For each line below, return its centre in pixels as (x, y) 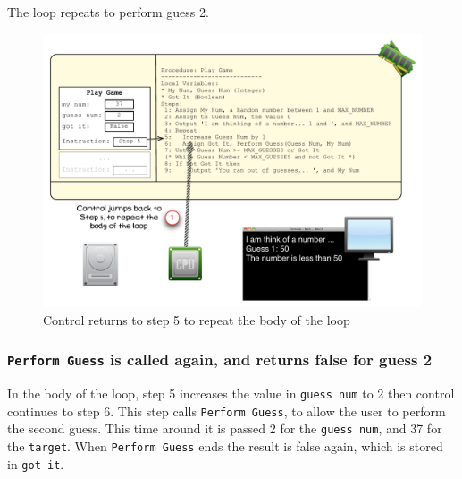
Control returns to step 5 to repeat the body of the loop (197, 319)
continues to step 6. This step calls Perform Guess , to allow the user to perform (227, 411)
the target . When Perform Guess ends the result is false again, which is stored (225, 446)
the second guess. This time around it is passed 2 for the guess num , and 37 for (225, 428)
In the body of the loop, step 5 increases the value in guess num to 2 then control (231, 393)
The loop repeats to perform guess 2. (108, 12)
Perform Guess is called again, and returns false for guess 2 (220, 359)
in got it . (36, 463)
